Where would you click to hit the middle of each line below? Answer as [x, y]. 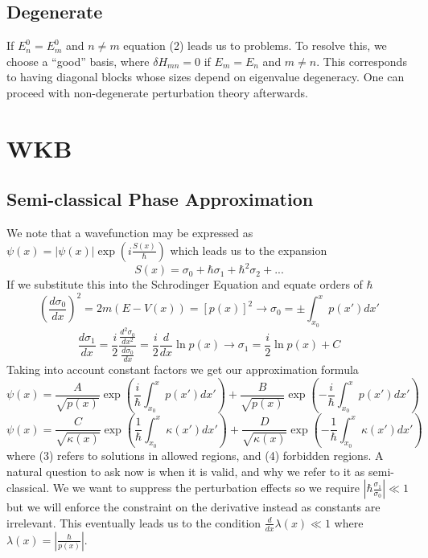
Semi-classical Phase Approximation [160, 199]
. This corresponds [362, 61]
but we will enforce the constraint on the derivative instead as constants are [193, 507]
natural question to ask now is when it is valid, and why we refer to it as [186, 471]
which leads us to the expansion [249, 250]
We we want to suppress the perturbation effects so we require [206, 488]
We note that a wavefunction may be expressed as [130, 233]
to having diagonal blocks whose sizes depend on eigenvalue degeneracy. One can [206, 77]
